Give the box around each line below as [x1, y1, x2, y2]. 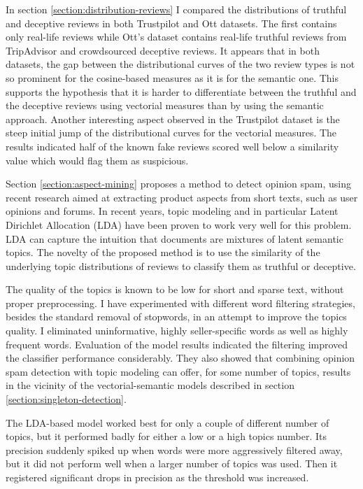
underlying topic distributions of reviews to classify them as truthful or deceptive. [6, 258, 356, 273]
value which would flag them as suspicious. [6, 153, 189, 167]
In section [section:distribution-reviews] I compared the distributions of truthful [6, 2, 347, 16]
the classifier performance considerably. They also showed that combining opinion [6, 350, 355, 365]
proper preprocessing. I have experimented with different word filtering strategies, [6, 295, 355, 310]
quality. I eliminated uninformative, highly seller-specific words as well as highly [6, 323, 348, 338]
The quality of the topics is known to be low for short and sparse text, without [6, 282, 344, 297]
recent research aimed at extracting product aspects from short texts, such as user [6, 190, 358, 204]
